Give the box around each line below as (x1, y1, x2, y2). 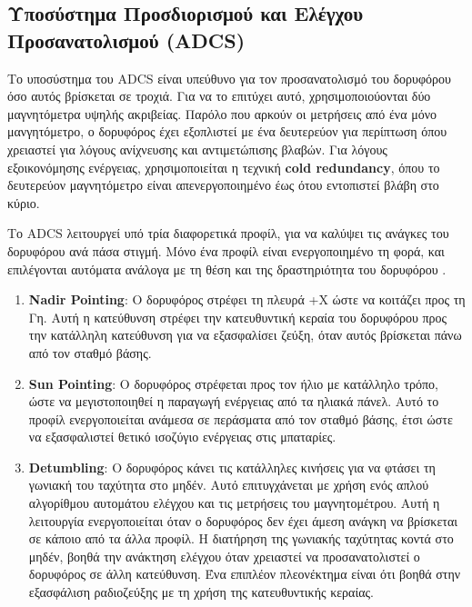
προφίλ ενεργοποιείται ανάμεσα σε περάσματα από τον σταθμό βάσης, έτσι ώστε (28, 409, 453, 428)
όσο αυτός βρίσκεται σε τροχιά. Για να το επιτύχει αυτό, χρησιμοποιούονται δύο (7, 86, 431, 105)
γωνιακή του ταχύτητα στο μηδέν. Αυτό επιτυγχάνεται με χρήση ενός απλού (28, 475, 429, 494)
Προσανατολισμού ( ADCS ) (7, 25, 246, 54)
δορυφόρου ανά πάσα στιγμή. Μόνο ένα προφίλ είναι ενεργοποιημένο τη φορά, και (7, 241, 445, 260)
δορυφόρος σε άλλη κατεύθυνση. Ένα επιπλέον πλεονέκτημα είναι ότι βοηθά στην (28, 564, 461, 583)
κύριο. (7, 193, 40, 212)
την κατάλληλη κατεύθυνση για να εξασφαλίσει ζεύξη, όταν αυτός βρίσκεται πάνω (28, 325, 462, 344)
